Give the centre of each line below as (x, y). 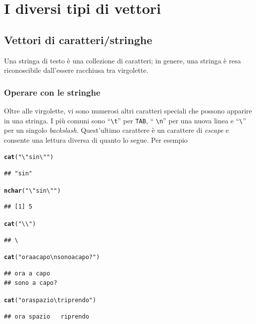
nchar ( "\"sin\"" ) (32, 190)
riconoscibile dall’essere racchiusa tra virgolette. (76, 70)
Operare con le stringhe (52, 92)
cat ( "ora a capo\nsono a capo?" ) (52, 257)
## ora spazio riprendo (47, 316)
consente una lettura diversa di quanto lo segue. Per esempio (96, 139)
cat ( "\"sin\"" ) (29, 157)
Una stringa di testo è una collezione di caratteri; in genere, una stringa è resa (123, 60)
